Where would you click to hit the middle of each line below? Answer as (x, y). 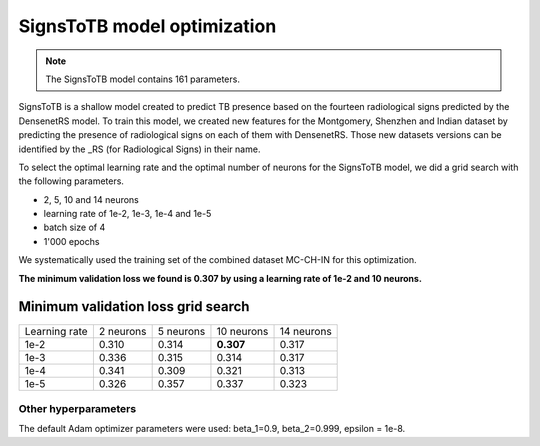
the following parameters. (71, 181)
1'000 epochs (71, 241)
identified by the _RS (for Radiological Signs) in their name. (139, 149)
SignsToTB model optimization (147, 26)
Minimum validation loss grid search (134, 306)
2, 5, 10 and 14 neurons (91, 199)
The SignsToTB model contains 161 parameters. (142, 79)
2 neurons (122, 331)
